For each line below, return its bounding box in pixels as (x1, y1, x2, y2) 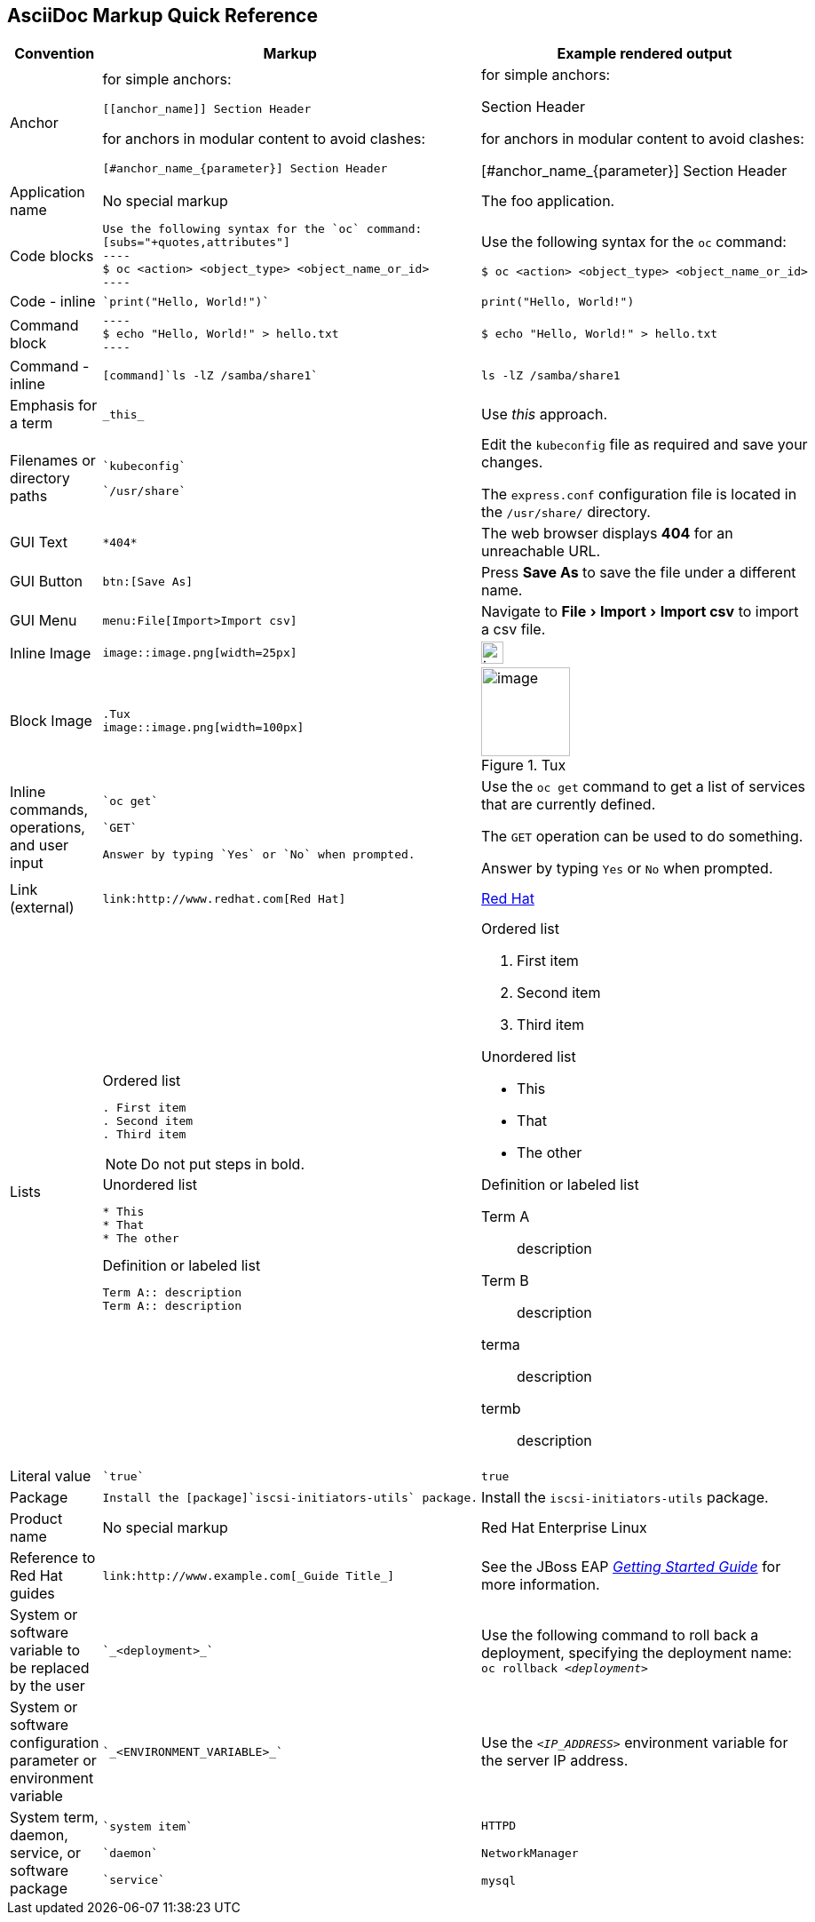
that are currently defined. (481, 795, 656, 814)
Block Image (10, 712, 92, 730)
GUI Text (10, 533, 67, 552)
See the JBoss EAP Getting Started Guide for (481, 1558, 781, 1576)
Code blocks (10, 246, 94, 265)
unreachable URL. (481, 542, 601, 561)
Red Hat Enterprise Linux (481, 1519, 647, 1537)
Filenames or (10, 451, 96, 470)
